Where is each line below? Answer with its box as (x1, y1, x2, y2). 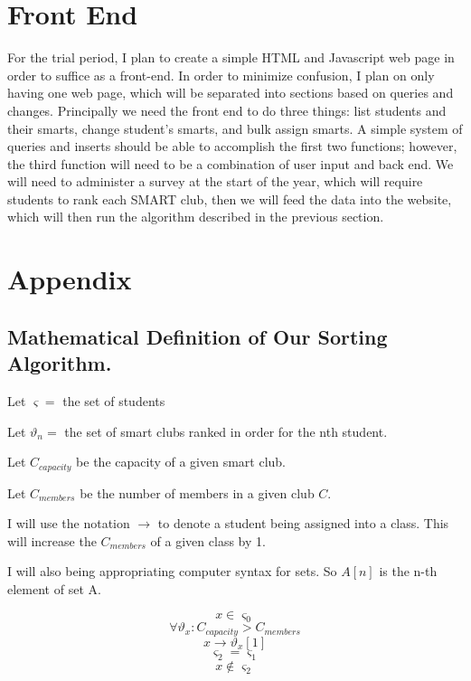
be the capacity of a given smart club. (76, 452, 286, 471)
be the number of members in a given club (80, 483, 315, 502)
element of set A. (7, 580, 101, 599)
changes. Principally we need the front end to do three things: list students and (7, 100, 447, 119)
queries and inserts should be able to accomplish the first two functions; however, (7, 137, 457, 156)
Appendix (7, 260, 132, 298)
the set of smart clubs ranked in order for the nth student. (64, 421, 388, 440)
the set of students (62, 392, 165, 411)
